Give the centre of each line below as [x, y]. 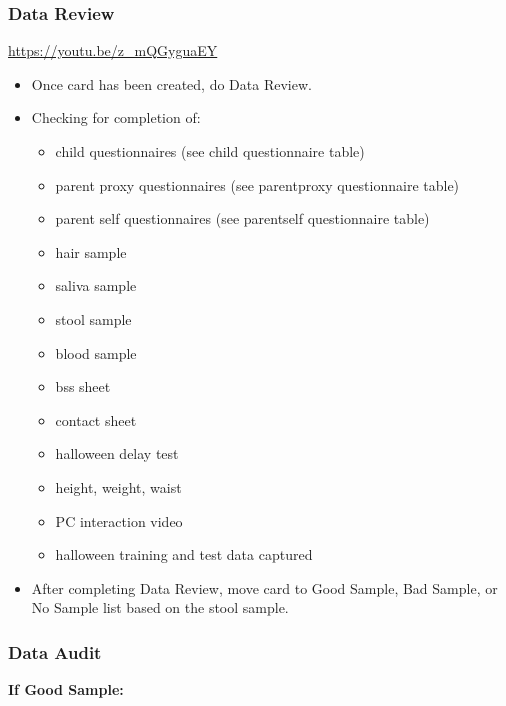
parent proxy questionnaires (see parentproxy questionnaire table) [257, 184]
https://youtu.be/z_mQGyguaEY [113, 50]
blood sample [96, 352]
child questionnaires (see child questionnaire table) [210, 151]
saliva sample [96, 285]
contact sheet [96, 419]
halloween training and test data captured [184, 554]
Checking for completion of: [116, 117]
